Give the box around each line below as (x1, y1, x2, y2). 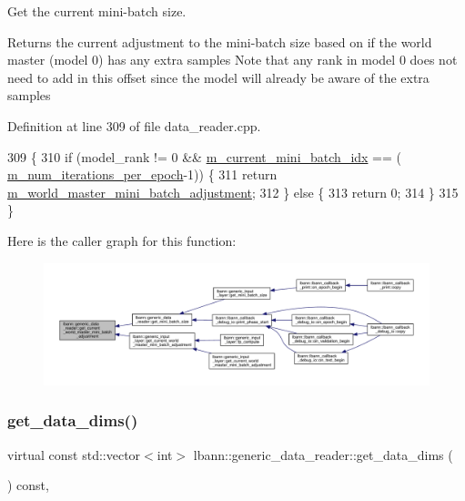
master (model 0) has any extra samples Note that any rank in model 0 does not (7, 50, 458, 69)
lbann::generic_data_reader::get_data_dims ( (193, 445, 453, 464)
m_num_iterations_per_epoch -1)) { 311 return (7, 165, 278, 184)
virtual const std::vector (7, 445, 141, 464)
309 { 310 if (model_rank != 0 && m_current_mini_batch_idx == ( (7, 147, 402, 166)
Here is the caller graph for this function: (7, 230, 237, 250)
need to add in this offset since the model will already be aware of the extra (7, 67, 430, 87)
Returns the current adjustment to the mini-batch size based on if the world (7, 32, 432, 51)
